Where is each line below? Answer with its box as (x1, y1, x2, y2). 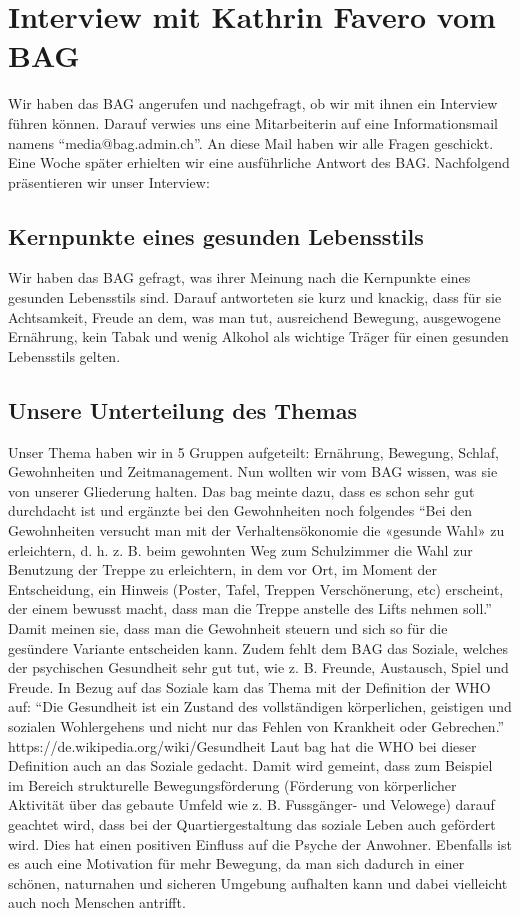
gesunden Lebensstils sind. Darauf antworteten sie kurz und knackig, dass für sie (8, 287, 502, 308)
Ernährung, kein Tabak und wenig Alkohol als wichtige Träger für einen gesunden (8, 326, 509, 347)
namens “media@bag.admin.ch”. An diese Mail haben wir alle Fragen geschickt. (8, 132, 494, 153)
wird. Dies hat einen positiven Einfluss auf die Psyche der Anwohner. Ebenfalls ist (8, 833, 512, 854)
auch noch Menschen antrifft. (8, 892, 186, 913)
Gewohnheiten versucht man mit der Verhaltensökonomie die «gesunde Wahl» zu (8, 520, 505, 541)
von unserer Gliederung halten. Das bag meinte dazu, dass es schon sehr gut (8, 480, 475, 501)
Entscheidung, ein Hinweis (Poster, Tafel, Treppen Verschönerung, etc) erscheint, (8, 578, 504, 599)
